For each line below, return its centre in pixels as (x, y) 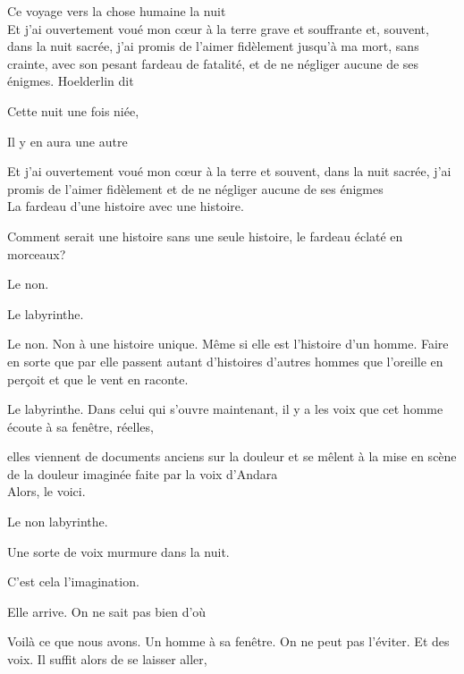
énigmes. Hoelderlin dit (71, 81)
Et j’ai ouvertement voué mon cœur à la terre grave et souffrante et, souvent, (218, 28)
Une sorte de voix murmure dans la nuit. (118, 551)
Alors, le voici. (46, 491)
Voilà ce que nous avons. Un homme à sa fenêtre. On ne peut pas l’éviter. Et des (228, 641)
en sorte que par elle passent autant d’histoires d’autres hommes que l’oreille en (225, 361)
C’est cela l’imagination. (73, 581)
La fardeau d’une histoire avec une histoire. (126, 206)
